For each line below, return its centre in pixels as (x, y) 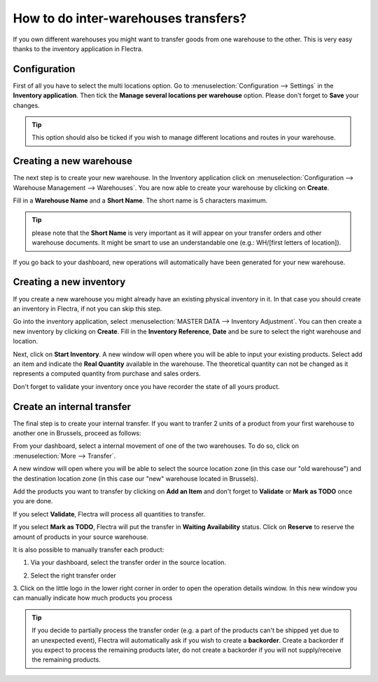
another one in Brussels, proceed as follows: (77, 433)
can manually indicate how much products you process (93, 598)
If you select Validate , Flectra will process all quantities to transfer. (109, 514)
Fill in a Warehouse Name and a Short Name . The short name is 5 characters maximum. (140, 200)
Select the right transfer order (73, 575)
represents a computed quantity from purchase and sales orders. (107, 374)
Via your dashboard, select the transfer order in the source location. (128, 562)
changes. (26, 105)
